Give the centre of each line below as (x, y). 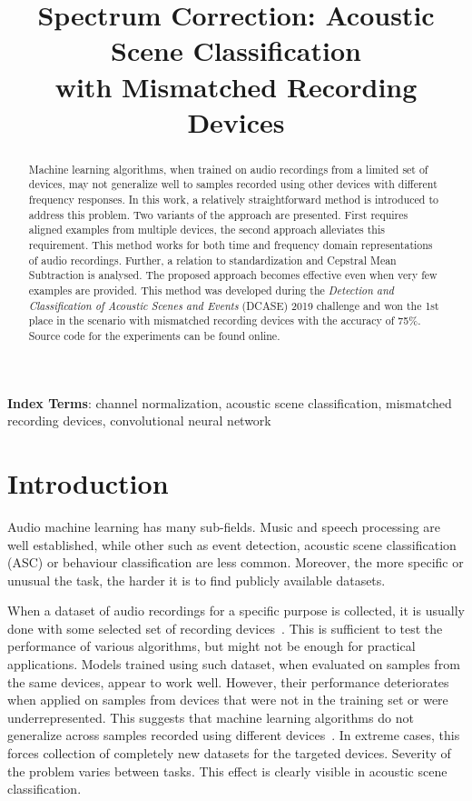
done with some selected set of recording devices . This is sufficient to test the (225, 628)
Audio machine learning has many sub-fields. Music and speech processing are (224, 526)
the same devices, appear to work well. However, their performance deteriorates (228, 681)
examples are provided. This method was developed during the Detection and (211, 290)
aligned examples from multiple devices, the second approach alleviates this (206, 230)
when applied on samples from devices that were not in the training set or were (228, 700)
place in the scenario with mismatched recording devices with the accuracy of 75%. (225, 320)
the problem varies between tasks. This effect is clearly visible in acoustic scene (227, 771)
